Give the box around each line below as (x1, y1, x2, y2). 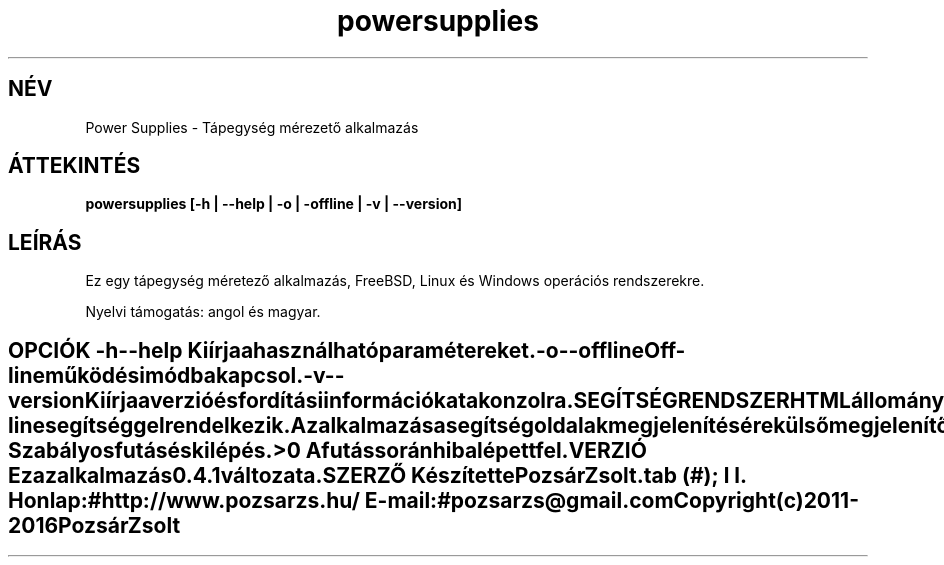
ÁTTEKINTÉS (8, 153, 141, 179)
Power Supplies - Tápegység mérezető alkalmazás (85, 118, 419, 136)
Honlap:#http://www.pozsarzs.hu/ (8, 487, 360, 513)
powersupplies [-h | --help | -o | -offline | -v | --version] (85, 195, 463, 213)
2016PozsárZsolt (8, 512, 181, 538)
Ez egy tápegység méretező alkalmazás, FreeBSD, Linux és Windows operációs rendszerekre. (85, 272, 705, 290)
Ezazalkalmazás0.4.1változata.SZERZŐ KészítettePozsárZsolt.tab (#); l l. (8, 462, 747, 488)
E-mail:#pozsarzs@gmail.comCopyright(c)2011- (364, 487, 859, 513)
